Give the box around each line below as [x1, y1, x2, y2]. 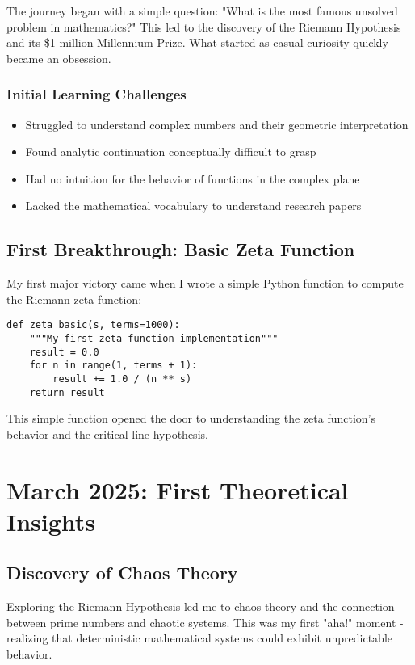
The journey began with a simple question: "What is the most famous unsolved [6, 2, 398, 19]
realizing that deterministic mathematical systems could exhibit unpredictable [6, 629, 392, 646]
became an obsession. [6, 49, 111, 66]
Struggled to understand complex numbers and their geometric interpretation [25, 116, 409, 133]
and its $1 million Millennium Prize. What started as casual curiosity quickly [6, 34, 388, 51]
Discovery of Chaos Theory [6, 560, 238, 585]
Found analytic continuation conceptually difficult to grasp [25, 143, 316, 160]
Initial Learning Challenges [6, 84, 187, 104]
